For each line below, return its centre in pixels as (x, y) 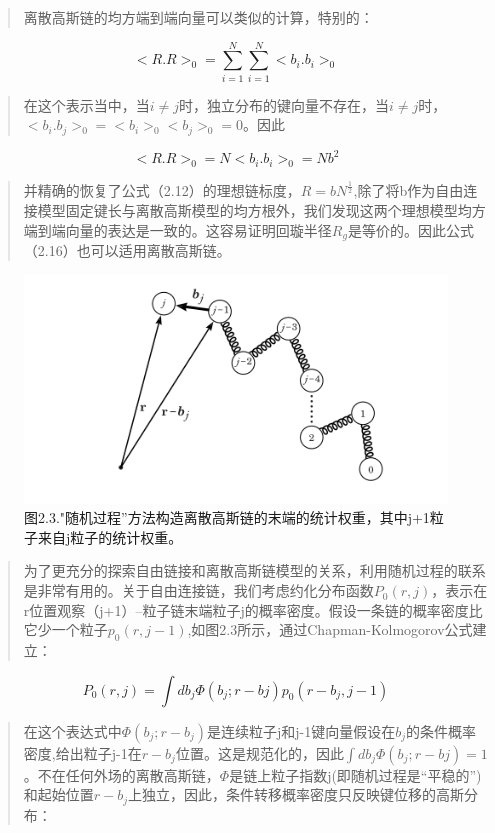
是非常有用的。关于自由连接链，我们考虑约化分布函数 (198, 590)
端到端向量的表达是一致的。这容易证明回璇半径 (177, 229)
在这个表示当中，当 (86, 104)
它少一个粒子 (65, 629)
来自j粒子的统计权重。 (110, 536)
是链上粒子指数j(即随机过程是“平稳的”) (355, 774)
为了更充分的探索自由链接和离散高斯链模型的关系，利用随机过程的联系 (254, 570)
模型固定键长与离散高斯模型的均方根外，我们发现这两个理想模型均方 (261, 210)
